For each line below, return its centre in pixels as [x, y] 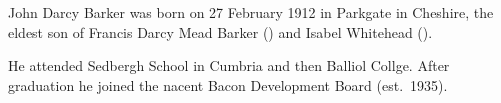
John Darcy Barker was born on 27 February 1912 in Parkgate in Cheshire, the [251, 12]
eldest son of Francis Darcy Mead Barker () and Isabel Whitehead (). [220, 31]
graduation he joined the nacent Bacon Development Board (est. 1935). [228, 84]
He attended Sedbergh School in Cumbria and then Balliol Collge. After [229, 65]
